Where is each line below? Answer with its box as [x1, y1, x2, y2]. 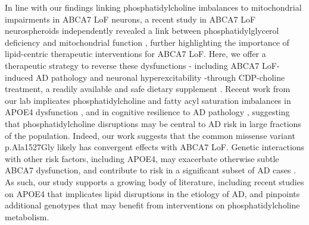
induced [5, 71, 33, 83]
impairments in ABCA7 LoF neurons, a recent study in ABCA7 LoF [5, 12, 256, 25]
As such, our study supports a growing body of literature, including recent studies [5, 175, 304, 188]
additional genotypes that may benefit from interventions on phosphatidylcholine [5, 199, 300, 211]
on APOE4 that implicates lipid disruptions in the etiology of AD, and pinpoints [5, 187, 300, 199]
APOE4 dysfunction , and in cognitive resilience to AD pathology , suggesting [5, 106, 290, 118]
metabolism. [5, 210, 49, 223]
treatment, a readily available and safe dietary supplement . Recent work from [5, 83, 291, 95]
